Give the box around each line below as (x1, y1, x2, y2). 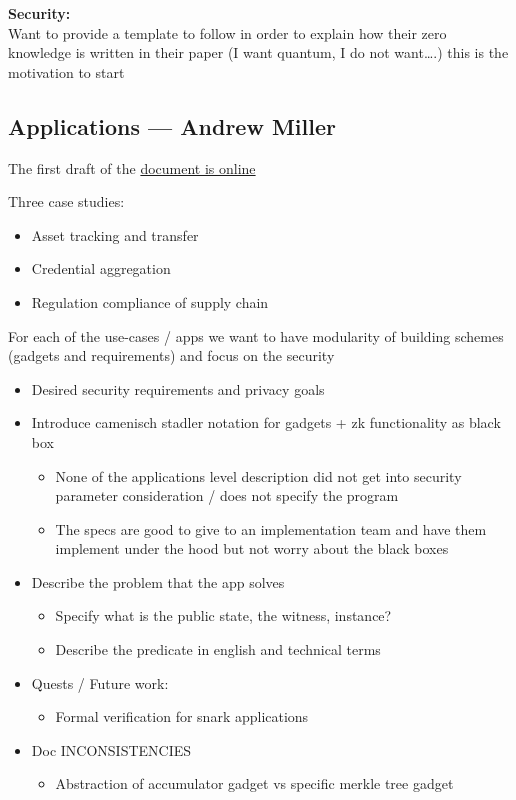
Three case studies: (8, 191, 125, 212)
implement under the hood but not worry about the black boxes (55, 538, 449, 559)
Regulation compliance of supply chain (31, 291, 269, 312)
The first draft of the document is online (8, 157, 256, 178)
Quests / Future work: (31, 672, 169, 693)
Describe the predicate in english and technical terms (55, 639, 381, 660)
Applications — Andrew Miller (8, 110, 336, 141)
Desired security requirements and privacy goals (31, 378, 325, 399)
